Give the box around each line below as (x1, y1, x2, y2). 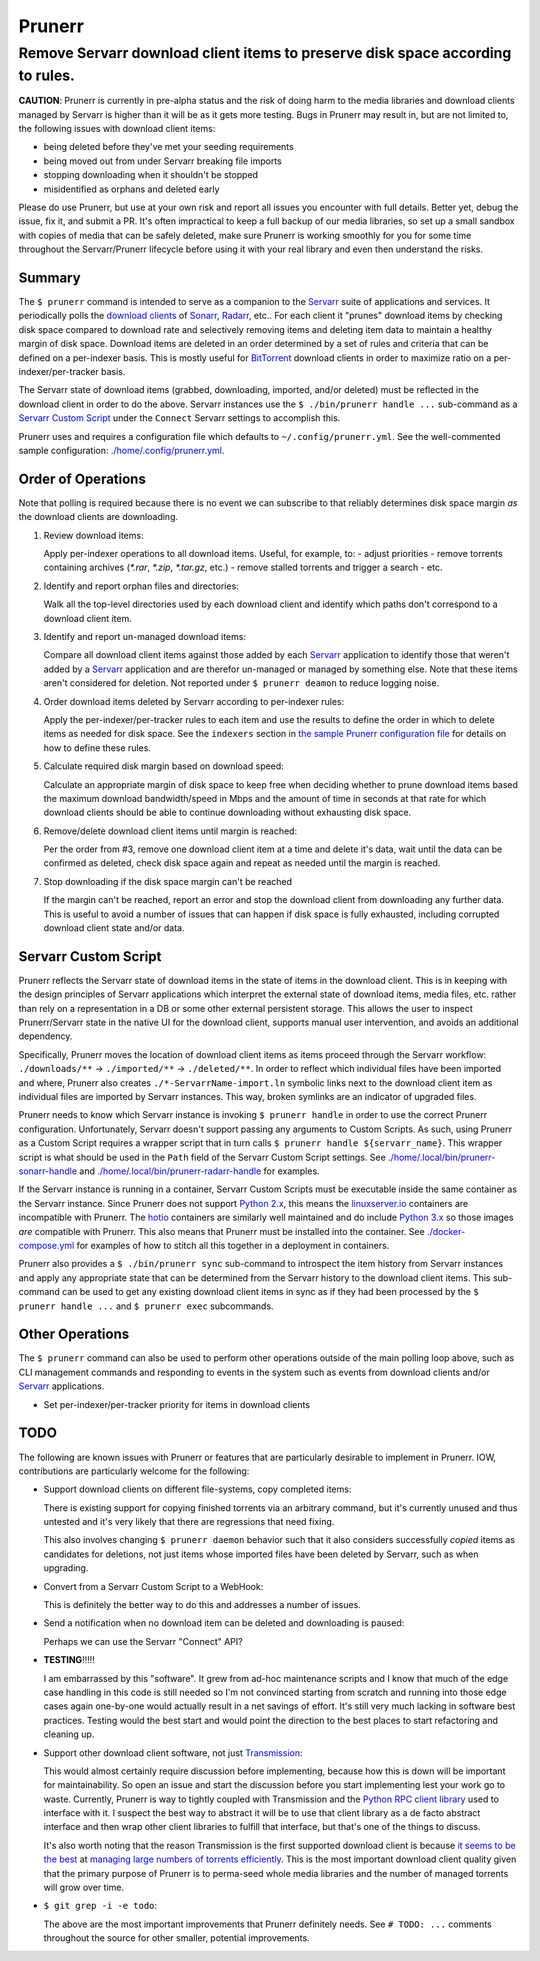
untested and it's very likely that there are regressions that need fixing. (43, 1516, 335, 1528)
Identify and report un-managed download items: (43, 630, 247, 642)
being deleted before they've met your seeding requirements (43, 141, 294, 153)
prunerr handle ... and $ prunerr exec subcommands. (18, 1300, 274, 1312)
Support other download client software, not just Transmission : (43, 1746, 303, 1759)
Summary (18, 269, 81, 286)
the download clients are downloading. (18, 511, 179, 523)
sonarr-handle (18, 1165, 78, 1177)
